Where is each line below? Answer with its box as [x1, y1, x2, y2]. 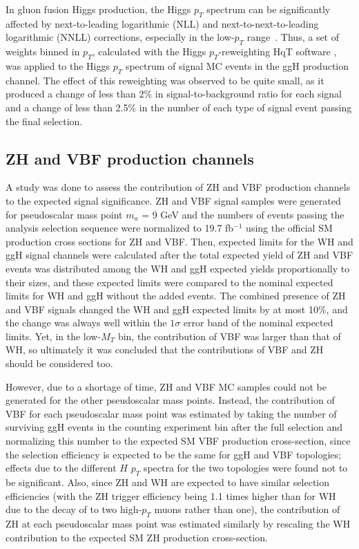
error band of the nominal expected [183, 315, 333, 330]
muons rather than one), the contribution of [154, 502, 340, 517]
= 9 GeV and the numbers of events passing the [142, 207, 345, 221]
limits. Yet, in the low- [6, 328, 101, 343]
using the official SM [246, 221, 333, 235]
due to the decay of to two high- [6, 502, 142, 517]
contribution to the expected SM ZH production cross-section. [6, 530, 268, 544]
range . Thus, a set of [246, 30, 340, 44]
